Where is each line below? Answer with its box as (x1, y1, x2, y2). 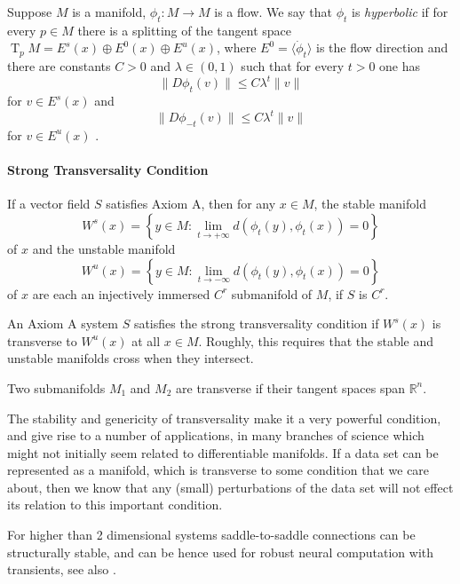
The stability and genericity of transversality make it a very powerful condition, (7, 408, 441, 427)
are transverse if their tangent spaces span (176, 378, 405, 397)
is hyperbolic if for (352, 3, 448, 20)
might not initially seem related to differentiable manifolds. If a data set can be (7, 443, 439, 462)
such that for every (241, 57, 345, 75)
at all (131, 331, 161, 350)
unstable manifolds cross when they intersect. (7, 349, 254, 367)
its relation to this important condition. (7, 495, 223, 514)
